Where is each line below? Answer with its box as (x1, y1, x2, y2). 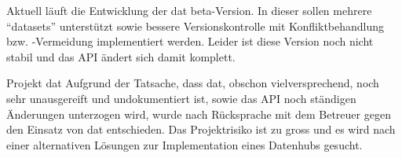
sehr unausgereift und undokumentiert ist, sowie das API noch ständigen (6, 90, 356, 106)
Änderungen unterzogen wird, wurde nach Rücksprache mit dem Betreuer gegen (6, 105, 391, 122)
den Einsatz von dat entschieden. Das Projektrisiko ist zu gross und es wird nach (6, 121, 396, 138)
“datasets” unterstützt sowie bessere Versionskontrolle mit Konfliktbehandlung (6, 17, 385, 34)
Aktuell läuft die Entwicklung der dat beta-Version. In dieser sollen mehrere (6, 2, 372, 18)
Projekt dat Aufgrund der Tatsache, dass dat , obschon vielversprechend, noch (6, 75, 379, 91)
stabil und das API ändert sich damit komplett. (6, 48, 236, 64)
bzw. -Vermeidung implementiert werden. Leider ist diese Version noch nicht (6, 33, 374, 50)
